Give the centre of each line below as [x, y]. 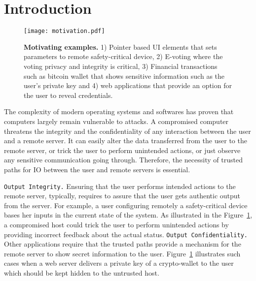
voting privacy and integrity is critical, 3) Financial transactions [121, 66]
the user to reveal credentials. [68, 95]
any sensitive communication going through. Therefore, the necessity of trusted [123, 160]
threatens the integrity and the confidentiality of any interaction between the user [128, 131]
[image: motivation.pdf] [64, 31]
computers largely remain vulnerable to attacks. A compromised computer [116, 121]
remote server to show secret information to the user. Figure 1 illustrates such [122, 253]
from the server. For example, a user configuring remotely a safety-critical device [126, 205]
